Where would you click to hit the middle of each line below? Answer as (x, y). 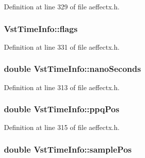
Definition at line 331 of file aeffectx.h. (62, 47)
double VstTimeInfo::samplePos (68, 149)
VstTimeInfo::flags (41, 28)
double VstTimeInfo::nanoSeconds (72, 69)
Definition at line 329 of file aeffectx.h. (62, 6)
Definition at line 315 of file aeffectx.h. (62, 127)
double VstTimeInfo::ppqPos (62, 109)
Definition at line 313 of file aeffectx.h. (62, 87)
